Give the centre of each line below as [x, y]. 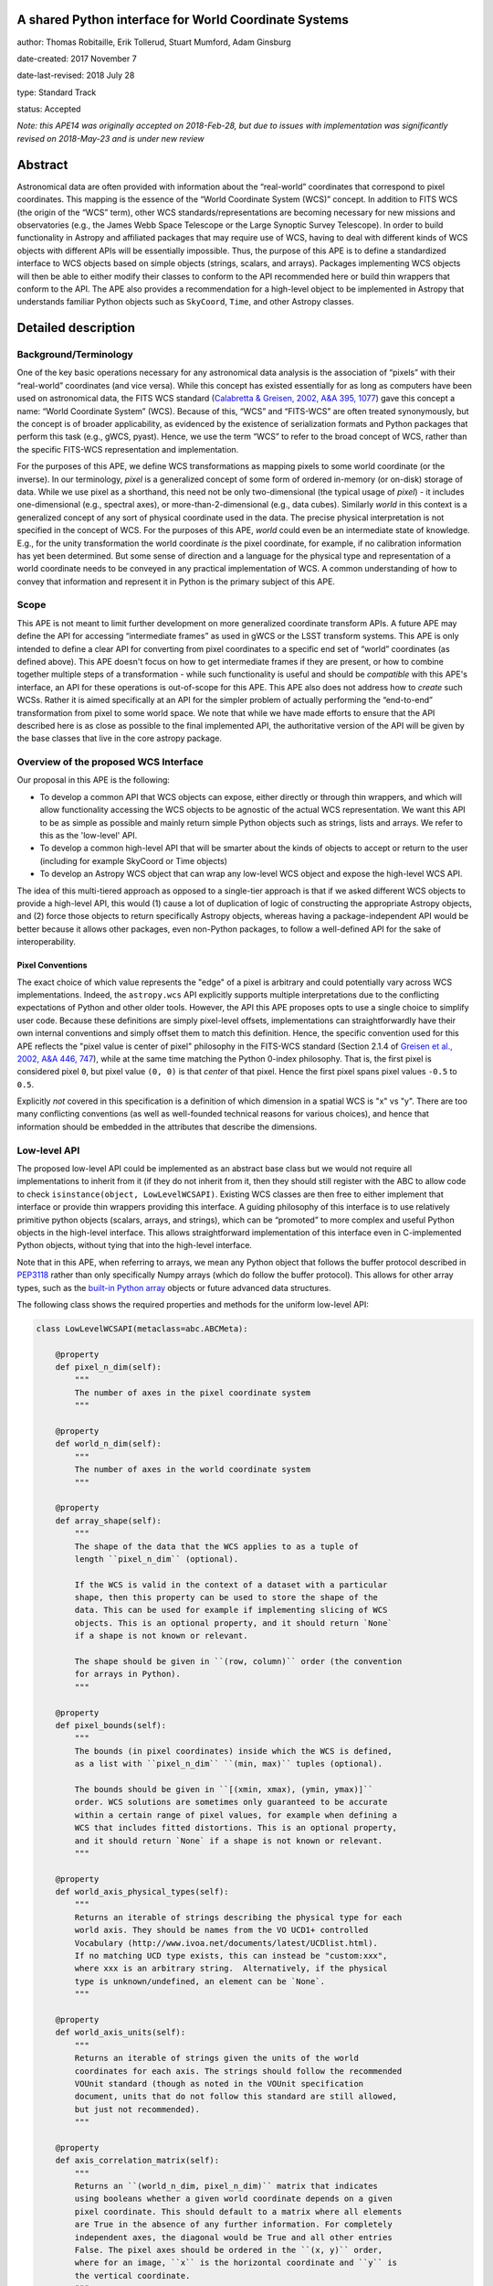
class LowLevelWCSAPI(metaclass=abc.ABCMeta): [142, 1329]
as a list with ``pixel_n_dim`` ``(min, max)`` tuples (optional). [229, 1764]
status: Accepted [49, 109]
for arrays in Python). [128, 1674]
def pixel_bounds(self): [111, 1725]
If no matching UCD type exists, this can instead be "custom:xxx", [231, 1956]
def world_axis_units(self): [121, 2033]
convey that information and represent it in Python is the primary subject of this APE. [176, 582]
